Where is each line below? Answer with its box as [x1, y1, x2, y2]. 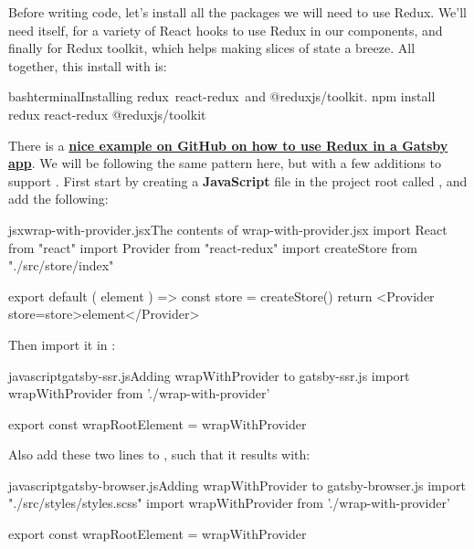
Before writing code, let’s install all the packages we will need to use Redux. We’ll [8, 3, 468, 21]
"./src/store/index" [8, 256, 114, 275]
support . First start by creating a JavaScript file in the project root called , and [8, 171, 468, 190]
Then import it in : [8, 334, 116, 354]
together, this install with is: [8, 56, 167, 75]
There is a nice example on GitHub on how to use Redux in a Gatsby [8, 135, 448, 154]
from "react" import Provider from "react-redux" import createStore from [8, 238, 417, 257]
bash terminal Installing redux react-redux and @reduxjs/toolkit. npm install [8, 87, 436, 106]
